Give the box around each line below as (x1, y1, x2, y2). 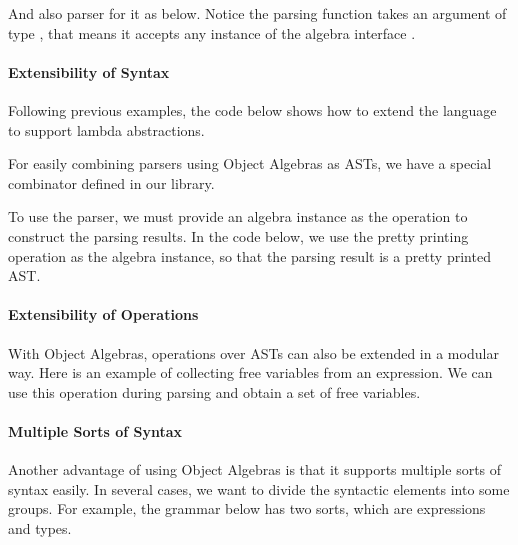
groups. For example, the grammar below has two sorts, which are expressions (8, 498, 486, 519)
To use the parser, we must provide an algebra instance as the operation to (8, 206, 468, 227)
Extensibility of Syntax (8, 61, 170, 82)
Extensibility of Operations (8, 304, 199, 325)
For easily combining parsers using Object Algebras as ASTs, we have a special (8, 153, 492, 174)
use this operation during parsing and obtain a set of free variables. (8, 381, 421, 402)
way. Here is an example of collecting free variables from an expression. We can (8, 362, 493, 383)
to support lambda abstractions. (8, 119, 205, 140)
